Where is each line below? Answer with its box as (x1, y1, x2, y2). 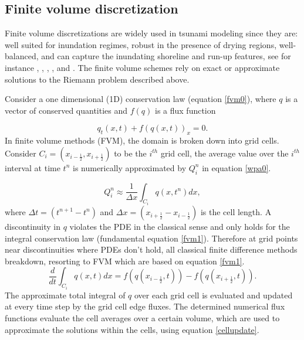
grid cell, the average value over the (160, 147, 289, 159)
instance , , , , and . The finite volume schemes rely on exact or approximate (5, 61, 280, 73)
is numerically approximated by (72, 161, 187, 174)
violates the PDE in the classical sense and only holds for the (69, 220, 290, 232)
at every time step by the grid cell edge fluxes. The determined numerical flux (5, 300, 285, 312)
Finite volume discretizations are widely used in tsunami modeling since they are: (5, 27, 298, 39)
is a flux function (154, 104, 216, 116)
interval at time (5, 161, 60, 174)
